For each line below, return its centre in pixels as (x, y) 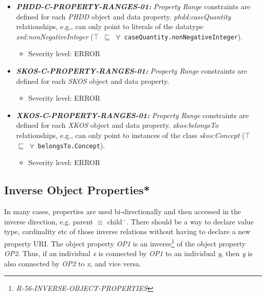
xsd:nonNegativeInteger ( (55, 36)
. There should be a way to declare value (190, 221)
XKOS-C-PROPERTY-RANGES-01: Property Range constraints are (132, 115)
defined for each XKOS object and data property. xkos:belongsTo (117, 125)
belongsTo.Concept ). (72, 145)
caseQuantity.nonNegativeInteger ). (183, 36)
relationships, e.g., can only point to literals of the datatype (110, 26)
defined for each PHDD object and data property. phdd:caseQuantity (124, 16)
